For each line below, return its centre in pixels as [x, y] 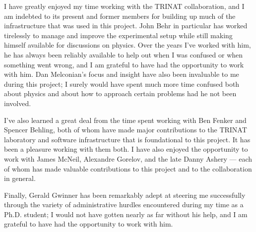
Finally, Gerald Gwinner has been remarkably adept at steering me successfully [125, 195]
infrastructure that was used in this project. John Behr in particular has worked [126, 26]
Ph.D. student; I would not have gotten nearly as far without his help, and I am [126, 214]
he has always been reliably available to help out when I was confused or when [124, 54]
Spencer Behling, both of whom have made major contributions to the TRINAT [126, 130]
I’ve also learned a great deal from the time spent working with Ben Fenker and [125, 120]
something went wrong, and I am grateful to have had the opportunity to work [124, 64]
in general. [20, 178]
